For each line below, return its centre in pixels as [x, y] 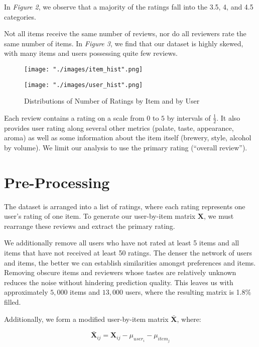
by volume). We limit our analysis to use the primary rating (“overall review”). [126, 147]
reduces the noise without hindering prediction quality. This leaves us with [119, 282]
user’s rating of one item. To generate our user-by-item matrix [100, 216]
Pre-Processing [57, 182]
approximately [26, 292]
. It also [228, 117]
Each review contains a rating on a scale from [74, 117]
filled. [13, 301]
